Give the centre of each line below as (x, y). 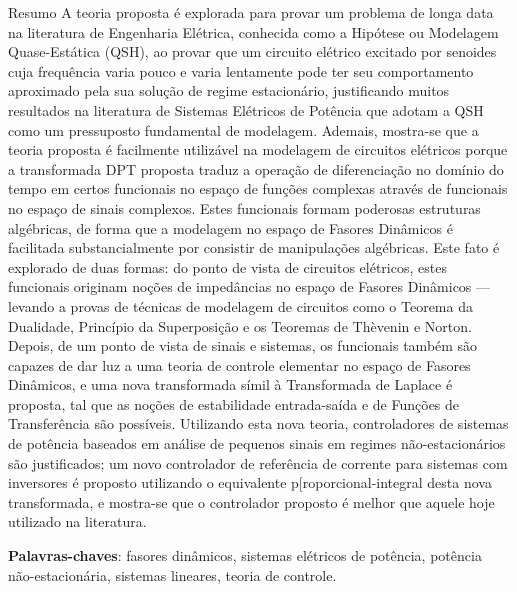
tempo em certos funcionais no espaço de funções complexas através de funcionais (258, 188)
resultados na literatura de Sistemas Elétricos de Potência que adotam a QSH (246, 109)
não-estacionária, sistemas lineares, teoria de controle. (172, 574)
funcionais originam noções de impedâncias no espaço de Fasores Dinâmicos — (249, 286)
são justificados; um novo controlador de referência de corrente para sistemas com (258, 462)
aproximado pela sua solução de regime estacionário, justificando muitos (229, 90)
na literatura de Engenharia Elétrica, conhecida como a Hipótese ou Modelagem (253, 31)
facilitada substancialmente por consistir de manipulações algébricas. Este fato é (254, 247)
